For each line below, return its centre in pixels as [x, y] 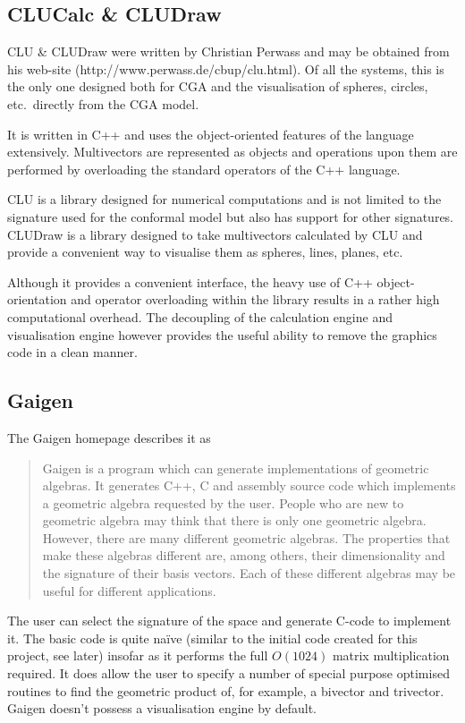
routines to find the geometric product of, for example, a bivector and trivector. [226, 690]
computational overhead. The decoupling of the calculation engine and [200, 316]
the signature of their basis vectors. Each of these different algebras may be [249, 573]
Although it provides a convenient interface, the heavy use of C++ [190, 281]
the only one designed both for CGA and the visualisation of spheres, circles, [218, 86]
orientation [37, 299]
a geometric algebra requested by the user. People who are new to [223, 502]
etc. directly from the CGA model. [103, 103]
